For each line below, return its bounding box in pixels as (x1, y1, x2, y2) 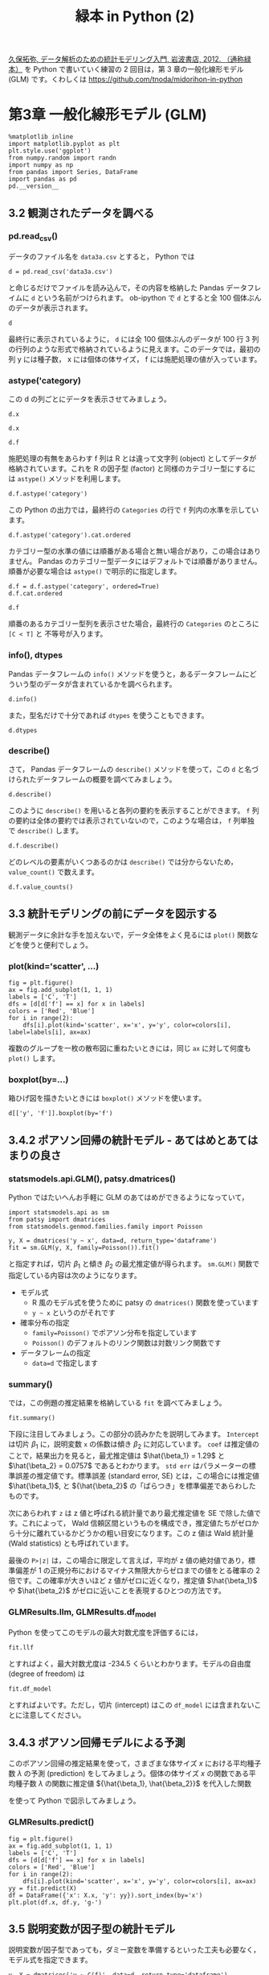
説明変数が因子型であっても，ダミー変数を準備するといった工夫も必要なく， (8, 1945, 261, 1955)
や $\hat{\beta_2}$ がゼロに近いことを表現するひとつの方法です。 (8, 1585, 226, 1595)
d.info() (8, 695, 38, 703)
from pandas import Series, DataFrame (8, 168, 138, 176)
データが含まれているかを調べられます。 (43, 678, 177, 689)
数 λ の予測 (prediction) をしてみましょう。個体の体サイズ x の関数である (8, 1769, 250, 1778)
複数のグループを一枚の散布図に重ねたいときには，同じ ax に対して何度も (8, 1044, 251, 1053)
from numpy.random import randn (8, 154, 116, 162)
